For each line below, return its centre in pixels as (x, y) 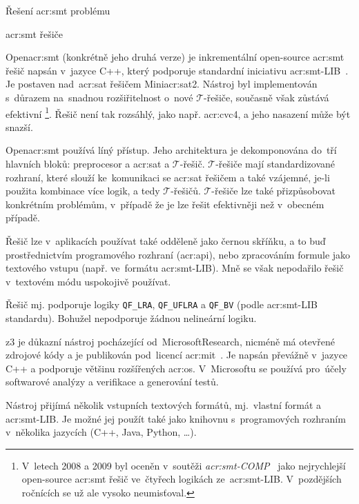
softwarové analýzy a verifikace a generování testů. (112, 382)
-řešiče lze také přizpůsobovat (273, 191)
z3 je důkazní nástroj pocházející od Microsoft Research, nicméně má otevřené (170, 341)
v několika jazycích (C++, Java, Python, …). (101, 432)
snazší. (19, 127)
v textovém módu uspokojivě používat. (88, 281)
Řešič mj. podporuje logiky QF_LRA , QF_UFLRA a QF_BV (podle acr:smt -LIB (162, 304)
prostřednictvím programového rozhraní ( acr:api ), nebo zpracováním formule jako (178, 254)
